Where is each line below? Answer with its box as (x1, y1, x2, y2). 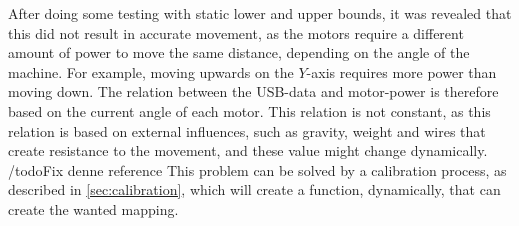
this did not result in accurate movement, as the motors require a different (8, 22, 464, 43)
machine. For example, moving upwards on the (8, 61, 294, 82)
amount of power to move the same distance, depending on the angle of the (8, 42, 470, 63)
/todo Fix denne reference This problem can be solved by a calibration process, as (8, 159, 507, 180)
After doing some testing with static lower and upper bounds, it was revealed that (8, 3, 512, 23)
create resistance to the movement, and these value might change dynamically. (8, 140, 488, 161)
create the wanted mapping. (8, 198, 179, 219)
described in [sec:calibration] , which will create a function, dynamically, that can (8, 179, 501, 200)
